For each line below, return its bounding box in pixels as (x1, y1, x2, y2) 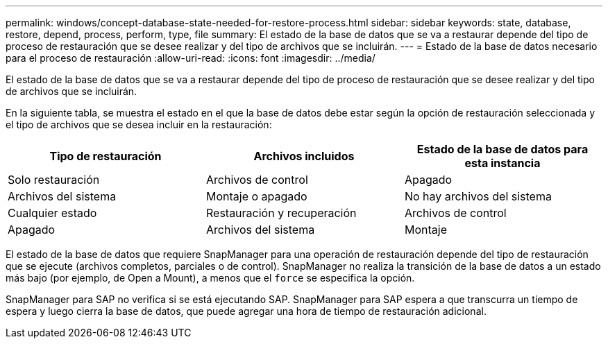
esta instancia (464, 156, 541, 170)
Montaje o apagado (205, 189, 307, 203)
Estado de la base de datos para (416, 142, 589, 156)
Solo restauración (8, 173, 100, 187)
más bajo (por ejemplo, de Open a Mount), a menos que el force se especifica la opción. (6, 272, 415, 284)
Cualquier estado (8, 206, 97, 220)
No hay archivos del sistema (404, 189, 552, 203)
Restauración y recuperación (205, 206, 357, 220)
